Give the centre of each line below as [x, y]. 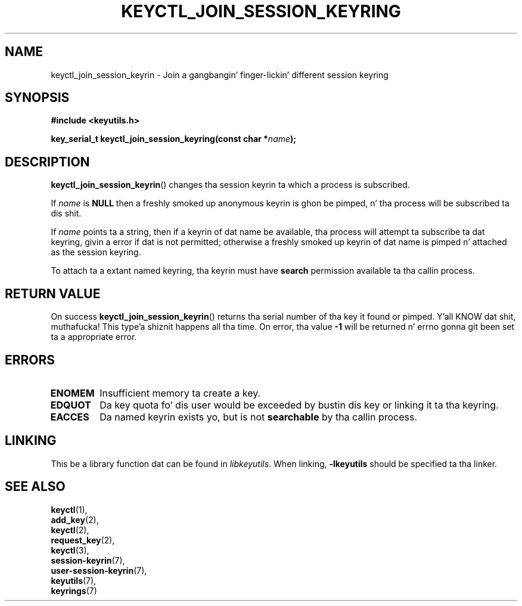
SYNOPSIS [37, 98]
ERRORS [30, 360]
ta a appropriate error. [94, 337]
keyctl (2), [70, 530]
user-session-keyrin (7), [99, 570]
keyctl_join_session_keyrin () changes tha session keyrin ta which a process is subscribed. [230, 185]
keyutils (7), [74, 580]
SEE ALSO [35, 487]
